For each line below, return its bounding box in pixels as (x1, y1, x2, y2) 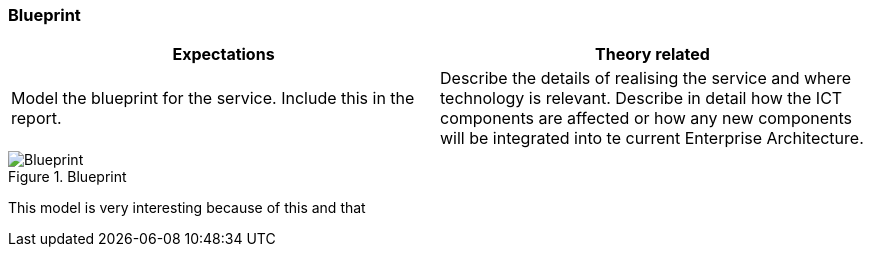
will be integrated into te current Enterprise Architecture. (440, 128, 864, 149)
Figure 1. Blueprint (8, 168, 127, 186)
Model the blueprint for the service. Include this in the (11, 88, 415, 109)
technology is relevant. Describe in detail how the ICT (440, 88, 843, 109)
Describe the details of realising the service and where (440, 68, 851, 89)
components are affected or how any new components (440, 108, 853, 129)
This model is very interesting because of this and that (8, 199, 366, 217)
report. (11, 108, 62, 129)
